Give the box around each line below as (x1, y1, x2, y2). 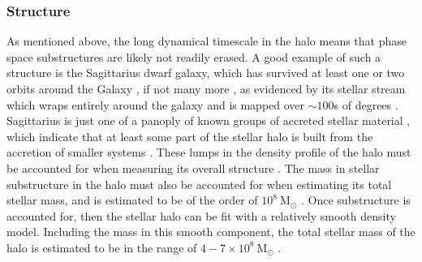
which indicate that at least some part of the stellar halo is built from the (6, 127, 373, 144)
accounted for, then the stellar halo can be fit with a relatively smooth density (6, 207, 396, 224)
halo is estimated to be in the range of (6, 238, 197, 256)
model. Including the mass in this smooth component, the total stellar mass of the (6, 223, 416, 240)
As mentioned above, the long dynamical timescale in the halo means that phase (6, 32, 407, 49)
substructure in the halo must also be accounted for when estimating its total (6, 175, 392, 192)
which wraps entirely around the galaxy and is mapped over (6, 96, 305, 113)
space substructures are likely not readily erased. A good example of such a (6, 48, 381, 65)
